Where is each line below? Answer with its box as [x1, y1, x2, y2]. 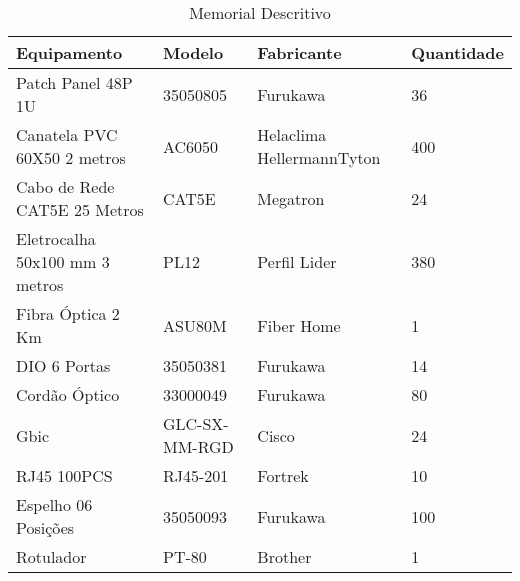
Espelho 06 [16, 493, 93, 516]
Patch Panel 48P [16, 71, 133, 94]
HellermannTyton [257, 146, 381, 169]
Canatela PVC [16, 123, 118, 146]
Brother [257, 545, 312, 568]
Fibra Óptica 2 [16, 302, 120, 325]
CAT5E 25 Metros [16, 198, 144, 221]
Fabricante [257, 41, 342, 64]
